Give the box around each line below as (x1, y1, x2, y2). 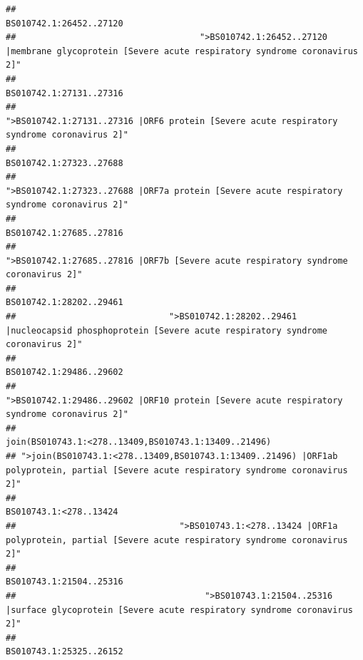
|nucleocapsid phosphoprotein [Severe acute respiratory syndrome (6, 325, 328, 336)
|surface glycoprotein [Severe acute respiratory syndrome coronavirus (6, 604, 353, 615)
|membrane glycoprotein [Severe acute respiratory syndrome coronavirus (6, 46, 358, 56)
